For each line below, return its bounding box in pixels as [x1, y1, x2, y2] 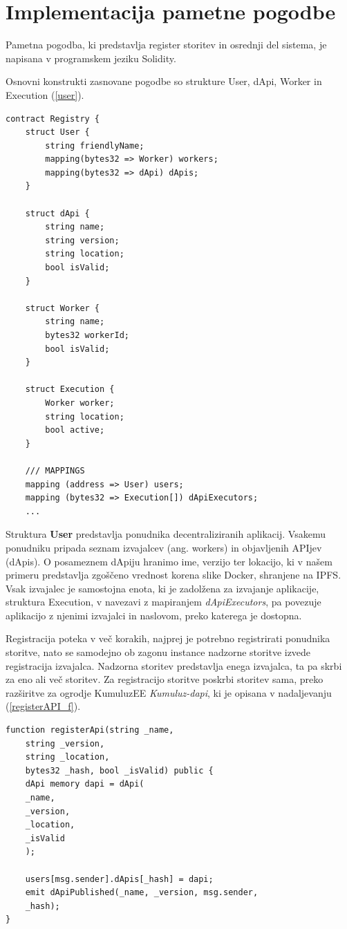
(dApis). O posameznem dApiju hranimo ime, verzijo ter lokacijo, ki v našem [6, 554, 332, 568]
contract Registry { [6, 113, 100, 124]
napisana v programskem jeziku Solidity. [6, 50, 176, 65]
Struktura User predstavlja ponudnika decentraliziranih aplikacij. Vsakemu [6, 527, 326, 541]
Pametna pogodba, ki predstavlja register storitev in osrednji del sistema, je [6, 37, 327, 52]
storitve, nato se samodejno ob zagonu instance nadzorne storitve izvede [6, 645, 311, 659]
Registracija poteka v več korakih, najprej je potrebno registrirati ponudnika [6, 631, 330, 646]
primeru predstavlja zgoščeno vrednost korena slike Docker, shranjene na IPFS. [6, 567, 341, 582]
